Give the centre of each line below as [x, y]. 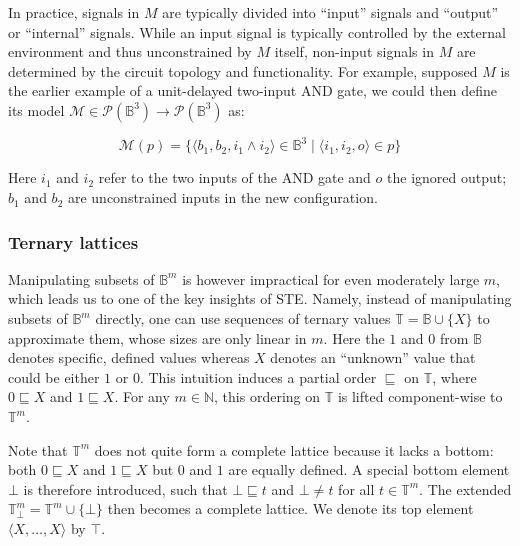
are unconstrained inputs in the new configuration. [222, 197]
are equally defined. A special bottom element [369, 469]
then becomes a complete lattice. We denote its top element [290, 508]
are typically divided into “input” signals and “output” [330, 12]
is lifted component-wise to [420, 396]
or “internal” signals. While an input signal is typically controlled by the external [257, 31]
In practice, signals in [74, 12]
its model [36, 109]
